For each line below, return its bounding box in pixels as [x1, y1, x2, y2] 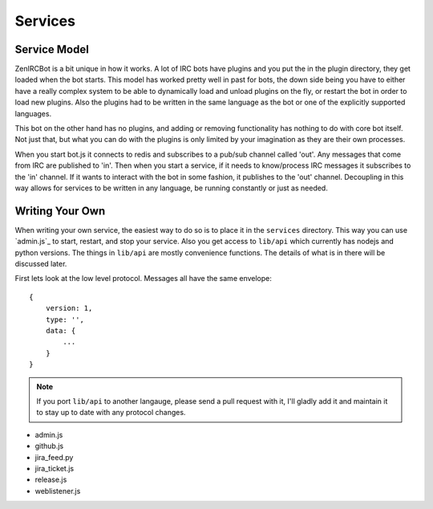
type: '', [45, 315, 84, 324]
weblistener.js [34, 486, 81, 495]
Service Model [14, 43, 90, 56]
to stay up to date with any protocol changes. [36, 408, 186, 417]
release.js [34, 474, 67, 485]
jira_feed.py [34, 452, 74, 462]
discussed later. [14, 259, 67, 269]
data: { [45, 326, 76, 335]
